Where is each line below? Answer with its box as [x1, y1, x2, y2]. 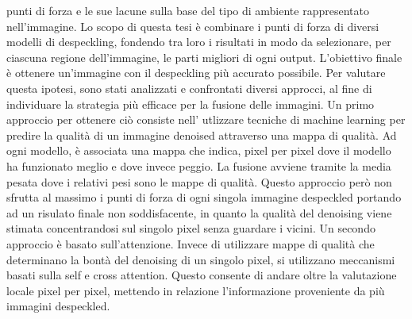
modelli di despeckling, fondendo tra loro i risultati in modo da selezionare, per [6, 33, 391, 50]
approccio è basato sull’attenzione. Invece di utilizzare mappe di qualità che [6, 235, 375, 252]
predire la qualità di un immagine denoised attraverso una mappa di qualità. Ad [6, 126, 397, 143]
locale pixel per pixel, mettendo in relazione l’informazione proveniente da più [6, 282, 385, 298]
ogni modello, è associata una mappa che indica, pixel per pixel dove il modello [6, 142, 391, 159]
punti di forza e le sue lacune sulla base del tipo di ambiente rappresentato [6, 2, 369, 18]
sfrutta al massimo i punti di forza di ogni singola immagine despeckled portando [6, 189, 402, 206]
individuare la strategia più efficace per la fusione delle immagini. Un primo [6, 95, 375, 112]
